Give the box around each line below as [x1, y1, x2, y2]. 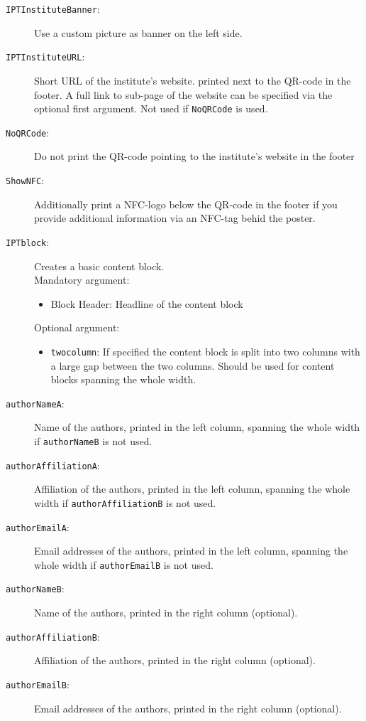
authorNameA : [6, 395, 65, 410]
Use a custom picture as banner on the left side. [34, 25, 243, 40]
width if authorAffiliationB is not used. [34, 495, 216, 510]
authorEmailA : [6, 519, 70, 534]
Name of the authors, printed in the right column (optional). [34, 605, 298, 620]
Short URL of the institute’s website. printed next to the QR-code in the [34, 73, 351, 87]
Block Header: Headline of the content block [50, 296, 243, 311]
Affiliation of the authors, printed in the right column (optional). [34, 653, 316, 668]
